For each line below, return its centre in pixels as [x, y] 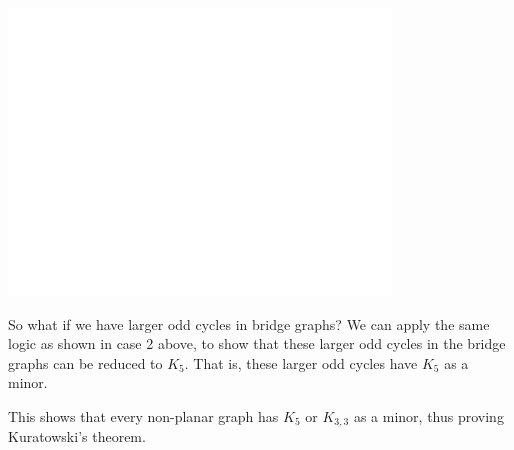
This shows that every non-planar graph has [143, 415]
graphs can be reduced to [85, 362]
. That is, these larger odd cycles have [301, 362]
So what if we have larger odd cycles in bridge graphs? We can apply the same [249, 323]
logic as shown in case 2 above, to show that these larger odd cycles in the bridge [257, 343]
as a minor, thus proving [428, 415]
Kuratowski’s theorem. [77, 436]
